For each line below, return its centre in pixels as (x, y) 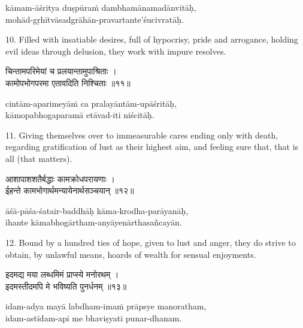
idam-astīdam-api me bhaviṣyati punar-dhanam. (94, 318)
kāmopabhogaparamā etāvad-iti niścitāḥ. (80, 115)
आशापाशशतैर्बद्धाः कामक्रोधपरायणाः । (60, 178)
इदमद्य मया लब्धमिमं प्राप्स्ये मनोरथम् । (62, 274)
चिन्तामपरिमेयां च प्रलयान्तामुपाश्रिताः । (61, 71)
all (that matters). (39, 158)
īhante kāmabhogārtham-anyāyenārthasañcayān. (94, 222)
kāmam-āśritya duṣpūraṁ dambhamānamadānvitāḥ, (101, 7)
